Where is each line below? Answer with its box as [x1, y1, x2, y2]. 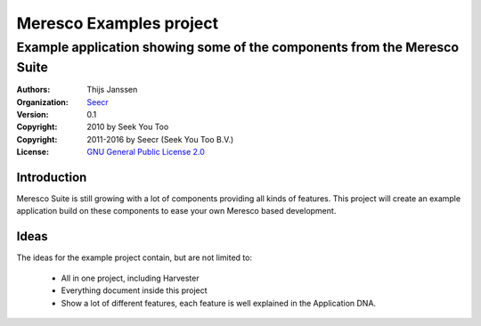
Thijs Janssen [86, 85, 138, 95]
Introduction [16, 170, 87, 184]
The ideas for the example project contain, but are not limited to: [16, 252, 253, 263]
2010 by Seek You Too [86, 121, 169, 133]
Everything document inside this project [61, 285, 208, 296]
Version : [16, 110, 49, 120]
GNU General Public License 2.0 [86, 147, 205, 158]
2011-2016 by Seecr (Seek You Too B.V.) [86, 134, 234, 144]
